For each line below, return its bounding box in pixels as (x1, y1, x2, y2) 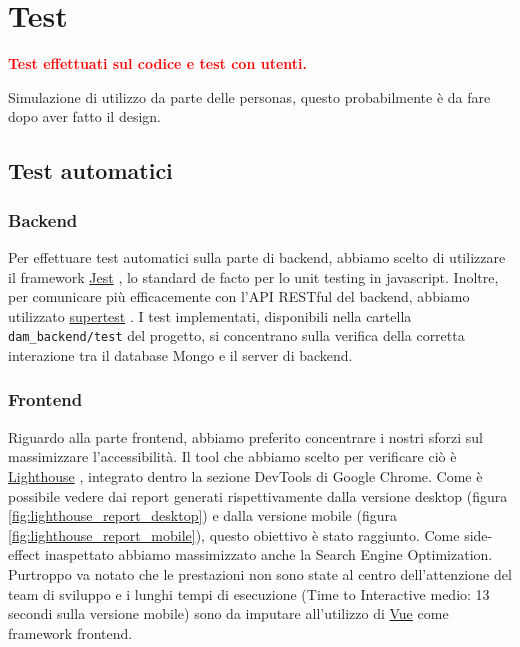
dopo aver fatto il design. (8, 106, 161, 127)
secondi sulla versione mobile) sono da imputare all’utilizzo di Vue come (8, 603, 449, 624)
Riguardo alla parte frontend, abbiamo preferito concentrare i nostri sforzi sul (8, 426, 483, 447)
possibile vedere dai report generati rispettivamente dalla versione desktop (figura (8, 485, 508, 506)
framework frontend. (8, 622, 133, 643)
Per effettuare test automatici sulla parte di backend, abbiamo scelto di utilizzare (8, 246, 506, 267)
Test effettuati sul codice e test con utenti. (8, 53, 307, 74)
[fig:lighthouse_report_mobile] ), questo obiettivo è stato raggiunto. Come (8, 524, 460, 545)
